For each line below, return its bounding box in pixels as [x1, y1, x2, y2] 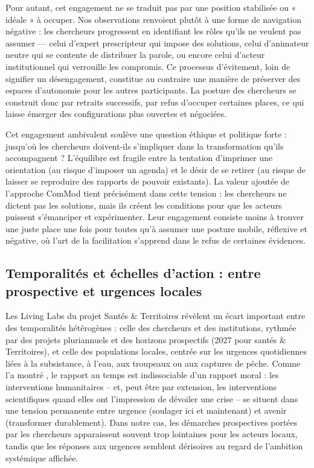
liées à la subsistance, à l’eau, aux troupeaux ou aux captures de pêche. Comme [5, 356, 301, 369]
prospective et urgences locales [5, 281, 202, 300]
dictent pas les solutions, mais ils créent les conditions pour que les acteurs [5, 198, 282, 211]
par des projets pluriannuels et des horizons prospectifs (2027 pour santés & [5, 333, 286, 346]
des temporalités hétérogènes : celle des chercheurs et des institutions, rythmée [5, 321, 296, 334]
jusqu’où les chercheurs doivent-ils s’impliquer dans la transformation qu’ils [5, 139, 284, 152]
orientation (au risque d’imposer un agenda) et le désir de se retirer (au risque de [5, 163, 306, 175]
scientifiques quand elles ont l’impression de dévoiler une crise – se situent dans [5, 392, 298, 405]
